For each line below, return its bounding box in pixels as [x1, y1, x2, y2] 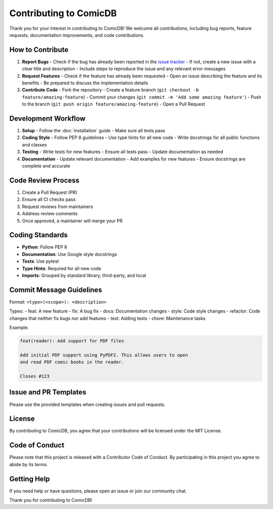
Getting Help [9, 475, 50, 483]
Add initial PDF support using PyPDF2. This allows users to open [20, 352, 188, 358]
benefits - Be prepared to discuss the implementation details [22, 80, 149, 86]
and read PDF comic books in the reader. [20, 359, 124, 365]
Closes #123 [20, 374, 50, 379]
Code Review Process [9, 176, 80, 184]
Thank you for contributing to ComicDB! [9, 497, 93, 503]
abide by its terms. [9, 461, 48, 467]
